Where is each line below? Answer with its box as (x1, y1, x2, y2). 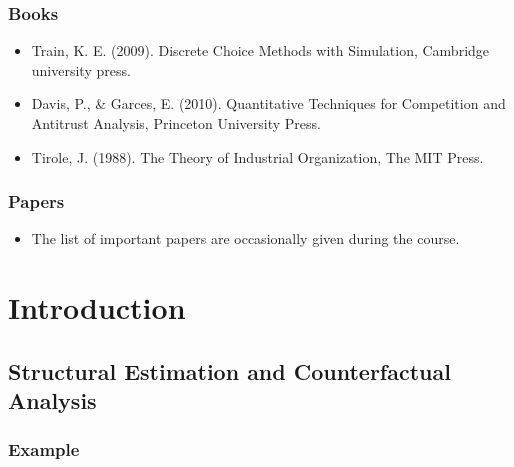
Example (8, 437, 80, 462)
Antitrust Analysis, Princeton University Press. (31, 113, 321, 133)
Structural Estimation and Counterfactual (8, 355, 451, 386)
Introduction (8, 287, 186, 328)
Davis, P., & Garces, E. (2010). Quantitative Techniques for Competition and (31, 93, 506, 114)
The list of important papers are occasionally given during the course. (31, 228, 460, 249)
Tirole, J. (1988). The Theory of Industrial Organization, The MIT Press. (31, 146, 484, 167)
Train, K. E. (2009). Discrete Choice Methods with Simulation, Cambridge (31, 40, 490, 61)
